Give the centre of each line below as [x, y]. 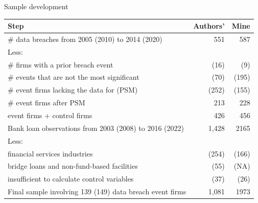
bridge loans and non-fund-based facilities [73, 166]
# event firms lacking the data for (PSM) [73, 90]
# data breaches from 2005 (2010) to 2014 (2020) [85, 39]
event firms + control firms [50, 115]
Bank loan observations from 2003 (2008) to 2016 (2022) [96, 128]
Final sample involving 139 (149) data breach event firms [97, 191]
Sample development [36, 6]
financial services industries [50, 153]
